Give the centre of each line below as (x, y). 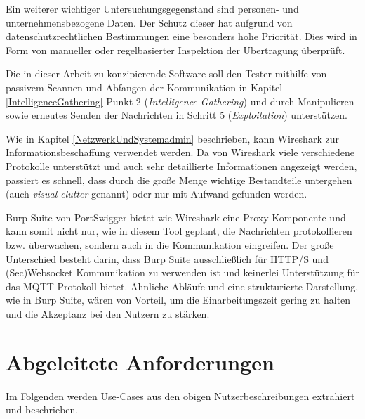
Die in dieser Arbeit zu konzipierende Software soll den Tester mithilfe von (166, 73)
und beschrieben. (42, 410)
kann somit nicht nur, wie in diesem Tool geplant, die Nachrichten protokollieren (179, 231)
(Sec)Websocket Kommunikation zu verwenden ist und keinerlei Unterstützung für (183, 272)
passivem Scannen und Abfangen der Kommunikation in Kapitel (144, 87)
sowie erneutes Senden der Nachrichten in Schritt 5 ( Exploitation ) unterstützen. (177, 115)
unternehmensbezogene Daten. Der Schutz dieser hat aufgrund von (149, 22)
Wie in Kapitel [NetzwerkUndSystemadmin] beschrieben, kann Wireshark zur (172, 138)
